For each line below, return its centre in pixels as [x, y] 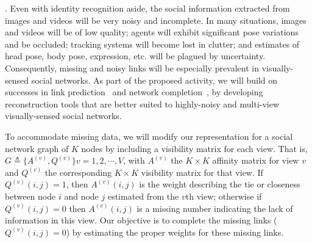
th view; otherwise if [224, 196]
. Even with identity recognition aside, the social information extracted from [147, 8]
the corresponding [78, 172]
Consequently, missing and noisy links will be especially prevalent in [132, 67]
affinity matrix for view [256, 160]
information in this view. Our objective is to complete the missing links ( [141, 220]
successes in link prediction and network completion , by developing [134, 92]
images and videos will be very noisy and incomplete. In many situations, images [156, 20]
